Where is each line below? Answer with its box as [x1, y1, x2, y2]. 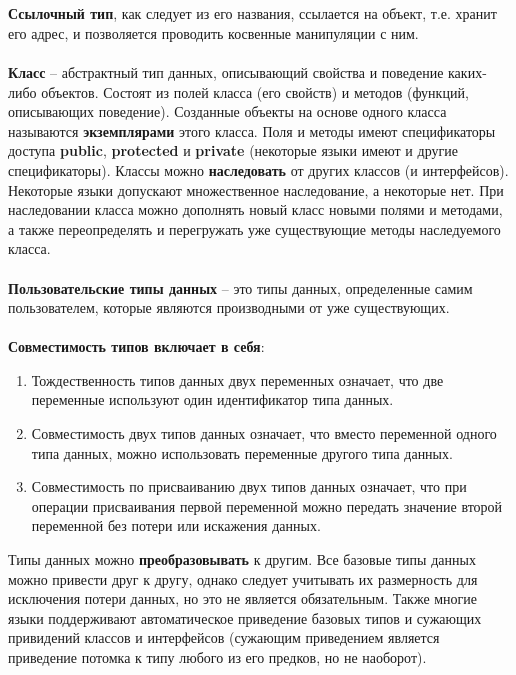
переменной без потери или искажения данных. [31, 515, 321, 536]
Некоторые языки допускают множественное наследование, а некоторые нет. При [8, 179, 504, 200]
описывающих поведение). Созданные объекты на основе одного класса [8, 101, 447, 122]
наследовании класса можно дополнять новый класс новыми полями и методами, [8, 199, 503, 220]
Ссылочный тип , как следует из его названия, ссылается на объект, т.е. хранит [8, 3, 497, 24]
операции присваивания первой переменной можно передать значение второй [31, 495, 503, 516]
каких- [448, 61, 487, 82]
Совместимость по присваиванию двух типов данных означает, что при [31, 476, 467, 497]
